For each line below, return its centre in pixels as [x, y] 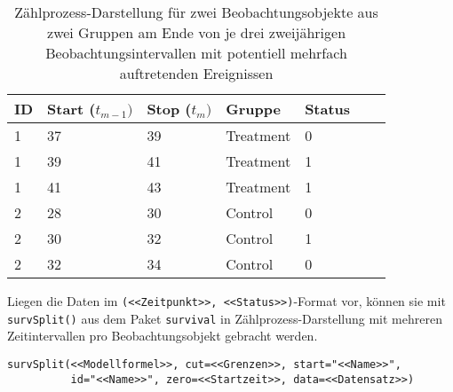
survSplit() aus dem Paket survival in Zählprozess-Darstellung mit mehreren [225, 318]
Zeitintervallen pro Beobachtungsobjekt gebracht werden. [163, 336]
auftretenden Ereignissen [196, 73]
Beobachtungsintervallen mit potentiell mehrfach [196, 53]
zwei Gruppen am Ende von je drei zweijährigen [197, 32]
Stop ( [169, 109]
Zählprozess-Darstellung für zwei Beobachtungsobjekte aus [196, 12]
